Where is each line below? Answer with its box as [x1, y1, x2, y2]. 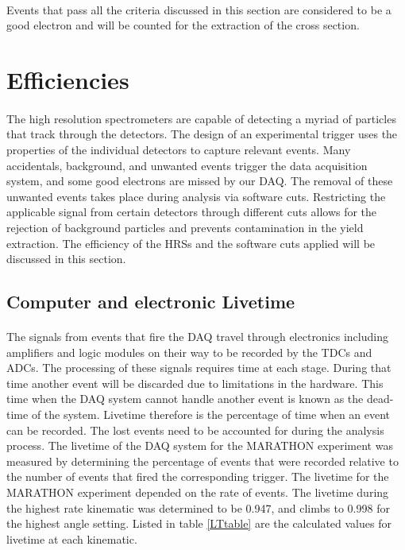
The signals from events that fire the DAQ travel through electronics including [6, 328, 388, 345]
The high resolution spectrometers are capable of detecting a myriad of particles [6, 110, 396, 126]
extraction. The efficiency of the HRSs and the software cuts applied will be [6, 234, 376, 251]
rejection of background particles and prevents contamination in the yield [6, 219, 364, 235]
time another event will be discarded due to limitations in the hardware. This [6, 374, 384, 391]
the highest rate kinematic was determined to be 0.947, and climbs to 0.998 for [6, 499, 390, 516]
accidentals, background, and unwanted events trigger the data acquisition [6, 157, 368, 173]
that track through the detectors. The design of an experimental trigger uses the [6, 126, 398, 142]
